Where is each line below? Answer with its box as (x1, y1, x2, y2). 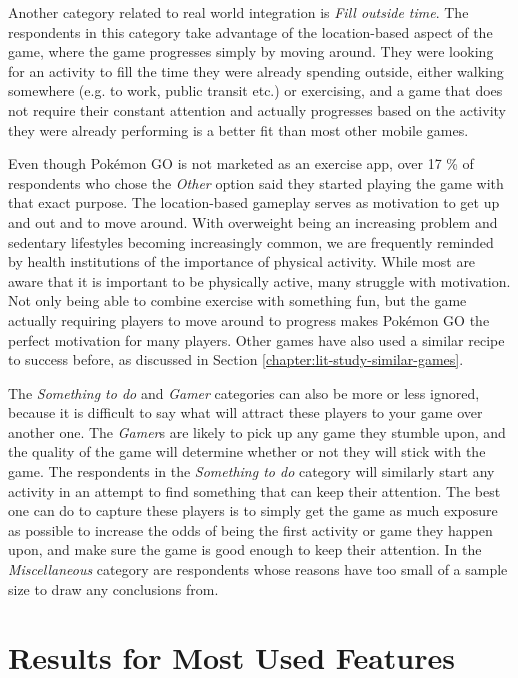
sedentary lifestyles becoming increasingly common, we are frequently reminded (8, 231, 494, 252)
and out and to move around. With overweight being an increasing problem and (8, 211, 498, 232)
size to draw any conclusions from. (8, 578, 219, 599)
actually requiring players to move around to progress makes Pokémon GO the (8, 309, 490, 330)
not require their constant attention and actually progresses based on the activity (8, 99, 506, 120)
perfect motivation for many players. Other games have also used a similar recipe (8, 329, 505, 350)
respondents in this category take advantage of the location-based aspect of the (8, 21, 493, 42)
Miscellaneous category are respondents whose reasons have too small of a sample (8, 559, 508, 580)
